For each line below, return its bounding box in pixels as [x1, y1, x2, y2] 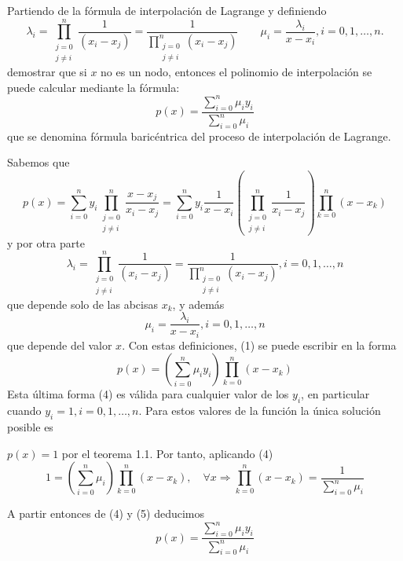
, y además [172, 295, 225, 312]
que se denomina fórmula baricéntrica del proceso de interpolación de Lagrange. [7, 127, 391, 144]
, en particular [301, 386, 370, 402]
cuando [7, 402, 42, 419]
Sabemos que [7, 154, 70, 170]
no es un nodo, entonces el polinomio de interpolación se [101, 64, 372, 80]
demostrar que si [7, 64, 87, 80]
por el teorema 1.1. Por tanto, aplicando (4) [61, 445, 273, 461]
